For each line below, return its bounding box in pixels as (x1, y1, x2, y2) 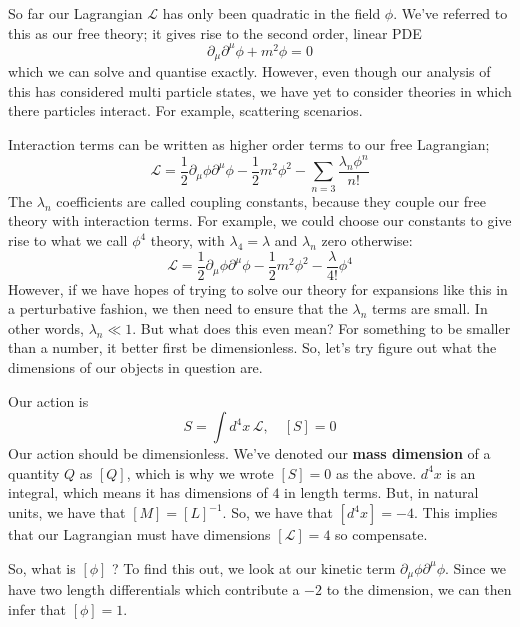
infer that (8, 598, 67, 619)
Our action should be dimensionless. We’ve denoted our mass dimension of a (8, 443, 491, 464)
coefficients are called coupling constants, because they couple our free (56, 190, 487, 211)
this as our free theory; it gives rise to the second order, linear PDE (8, 22, 422, 43)
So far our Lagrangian (8, 3, 143, 23)
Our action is (8, 390, 89, 411)
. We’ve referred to (393, 3, 508, 23)
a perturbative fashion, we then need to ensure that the (8, 298, 348, 319)
